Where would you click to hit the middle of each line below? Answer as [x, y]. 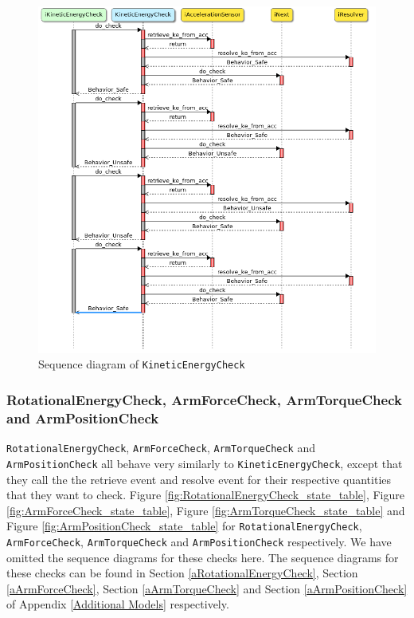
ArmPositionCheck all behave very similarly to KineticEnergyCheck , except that [205, 463]
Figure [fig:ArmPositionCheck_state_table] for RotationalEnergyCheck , [184, 526]
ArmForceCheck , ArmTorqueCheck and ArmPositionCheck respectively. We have [199, 542]
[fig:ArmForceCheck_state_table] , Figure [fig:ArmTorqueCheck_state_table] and [206, 510]
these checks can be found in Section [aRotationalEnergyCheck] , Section [182, 573]
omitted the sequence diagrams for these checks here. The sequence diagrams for [203, 557]
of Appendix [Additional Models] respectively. [118, 604]
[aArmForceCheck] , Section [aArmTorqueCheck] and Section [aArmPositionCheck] [207, 588]
